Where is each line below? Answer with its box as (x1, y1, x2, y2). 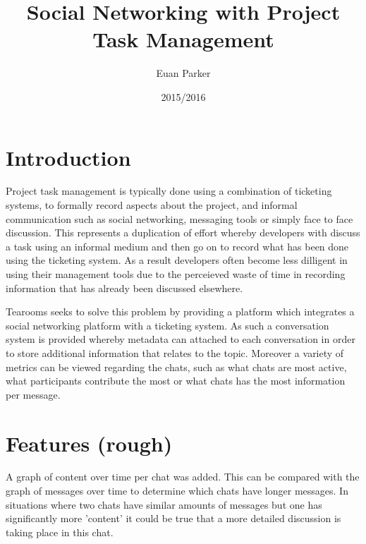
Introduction (6, 143, 131, 171)
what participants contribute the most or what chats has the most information (6, 373, 346, 388)
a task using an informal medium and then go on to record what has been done (6, 238, 349, 253)
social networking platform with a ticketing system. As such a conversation (6, 318, 329, 332)
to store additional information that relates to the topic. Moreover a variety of (6, 345, 344, 360)
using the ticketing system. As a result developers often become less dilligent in (6, 253, 348, 267)
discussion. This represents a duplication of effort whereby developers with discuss (6, 225, 360, 240)
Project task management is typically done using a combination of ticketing (6, 183, 332, 198)
